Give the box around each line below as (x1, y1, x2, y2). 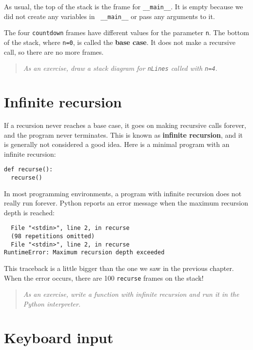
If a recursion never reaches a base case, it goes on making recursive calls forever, (4, 120, 246, 130)
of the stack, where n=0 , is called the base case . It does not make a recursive (4, 37, 235, 47)
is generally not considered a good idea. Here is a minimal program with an (4, 139, 230, 149)
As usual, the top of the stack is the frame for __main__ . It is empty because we (4, 1, 243, 11)
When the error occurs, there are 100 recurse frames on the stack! (4, 272, 204, 283)
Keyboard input (4, 327, 114, 347)
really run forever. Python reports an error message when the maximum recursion (4, 198, 249, 208)
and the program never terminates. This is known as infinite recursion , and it (4, 129, 243, 140)
